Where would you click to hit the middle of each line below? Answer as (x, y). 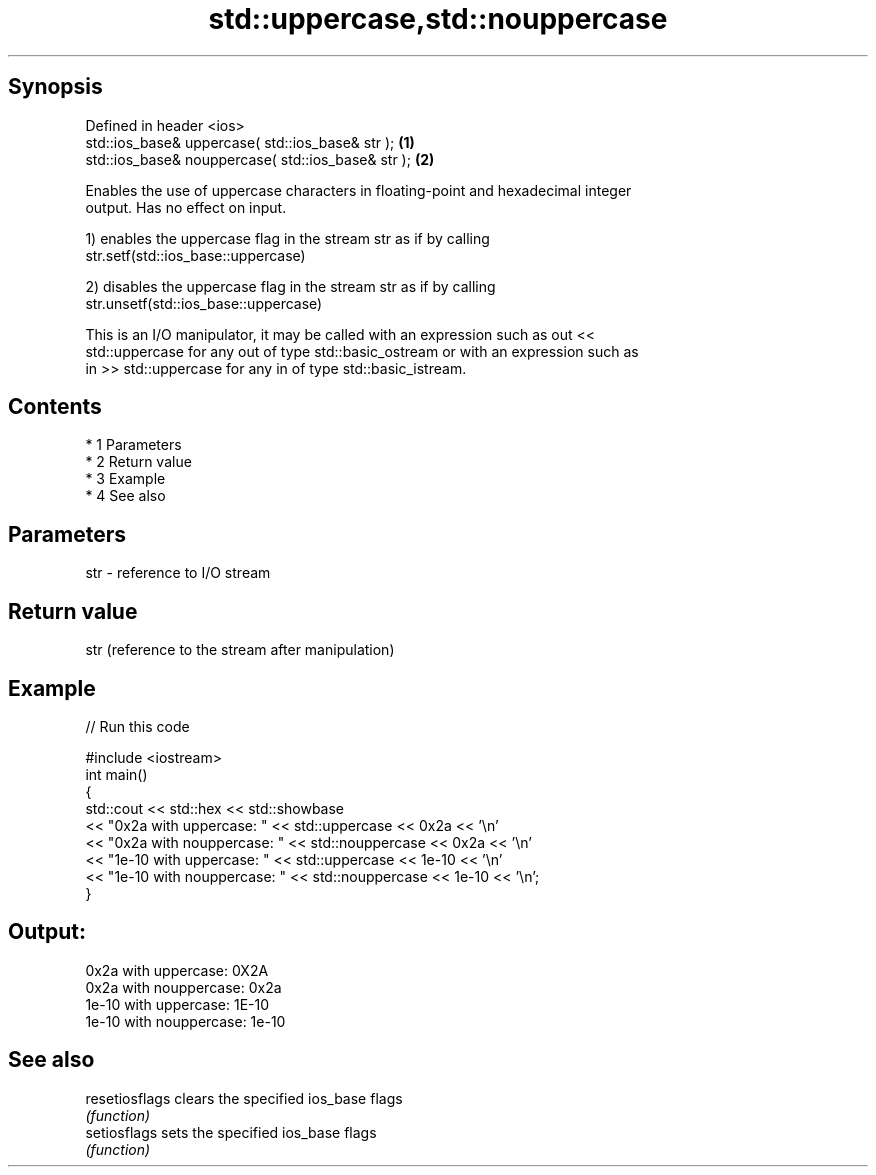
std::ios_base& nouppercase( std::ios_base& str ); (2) (260, 159)
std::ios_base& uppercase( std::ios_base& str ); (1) (250, 142)
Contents (55, 407)
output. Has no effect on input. (186, 207)
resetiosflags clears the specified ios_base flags (244, 1098)
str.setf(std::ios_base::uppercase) (195, 255)
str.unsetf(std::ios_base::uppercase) (204, 303)
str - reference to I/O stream (178, 573)
